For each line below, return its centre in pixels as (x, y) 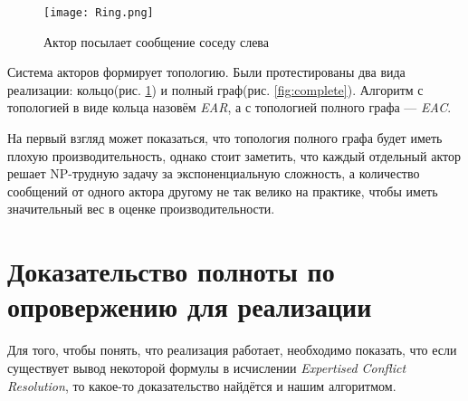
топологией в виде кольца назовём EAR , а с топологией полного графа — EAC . (229, 107)
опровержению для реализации (190, 306)
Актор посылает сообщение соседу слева (156, 41)
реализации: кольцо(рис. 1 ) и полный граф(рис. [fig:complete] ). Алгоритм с (215, 89)
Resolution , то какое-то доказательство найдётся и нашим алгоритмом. (202, 385)
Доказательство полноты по (171, 271)
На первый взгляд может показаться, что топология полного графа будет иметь (225, 138)
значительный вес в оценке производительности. (141, 209)
